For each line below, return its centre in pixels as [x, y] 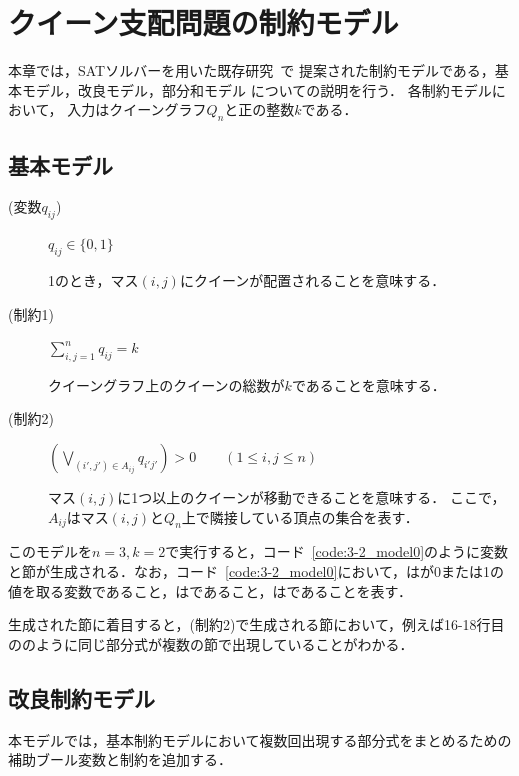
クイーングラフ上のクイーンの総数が [166, 384]
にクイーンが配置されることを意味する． [312, 279]
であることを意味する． [368, 384]
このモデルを [50, 551]
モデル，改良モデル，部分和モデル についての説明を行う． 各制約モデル [256, 89]
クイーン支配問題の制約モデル [203, 22]
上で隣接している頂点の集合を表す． [300, 516]
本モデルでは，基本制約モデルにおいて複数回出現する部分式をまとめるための [260, 739]
